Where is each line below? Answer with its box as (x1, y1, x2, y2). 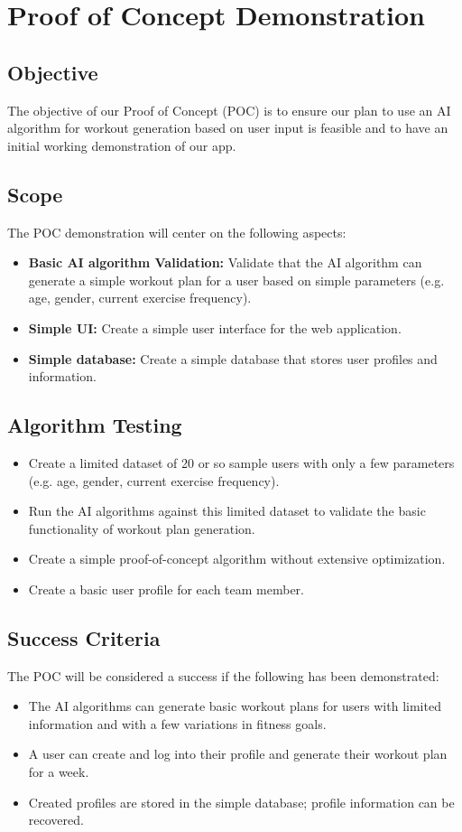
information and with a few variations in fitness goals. (28, 714, 327, 733)
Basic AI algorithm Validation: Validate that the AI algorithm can (28, 253, 422, 272)
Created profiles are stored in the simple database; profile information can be (28, 792, 455, 811)
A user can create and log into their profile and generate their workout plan (28, 744, 448, 763)
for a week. (28, 762, 89, 781)
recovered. (28, 810, 84, 829)
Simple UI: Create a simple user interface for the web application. (28, 318, 402, 337)
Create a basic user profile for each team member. (28, 579, 304, 598)
